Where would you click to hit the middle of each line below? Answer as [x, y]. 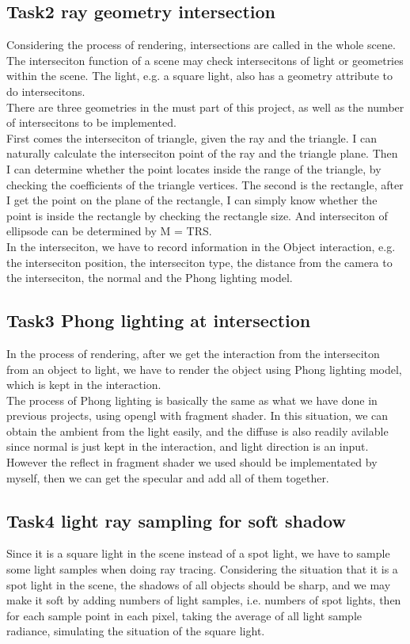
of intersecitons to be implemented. [91, 122]
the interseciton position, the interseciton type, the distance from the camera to [199, 262]
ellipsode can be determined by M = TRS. [109, 231]
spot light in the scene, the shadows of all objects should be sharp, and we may [199, 584]
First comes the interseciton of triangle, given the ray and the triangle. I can [192, 137]
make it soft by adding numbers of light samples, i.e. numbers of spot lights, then [204, 600]
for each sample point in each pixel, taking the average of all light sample [184, 615]
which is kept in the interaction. [84, 385]
